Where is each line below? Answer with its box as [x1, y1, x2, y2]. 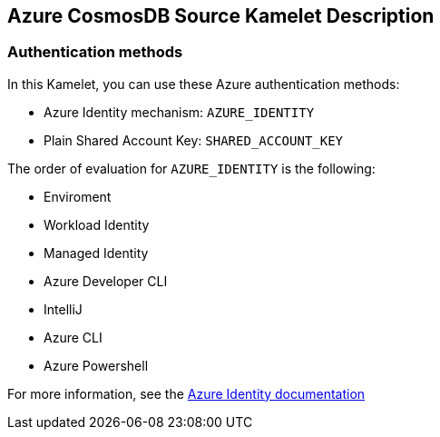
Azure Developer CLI [44, 273, 168, 289]
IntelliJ [44, 301, 83, 317]
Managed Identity [44, 244, 149, 261]
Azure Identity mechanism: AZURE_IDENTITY [44, 104, 315, 120]
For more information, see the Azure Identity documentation [7, 385, 366, 402]
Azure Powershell [44, 357, 149, 373]
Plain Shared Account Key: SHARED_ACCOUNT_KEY [44, 132, 344, 148]
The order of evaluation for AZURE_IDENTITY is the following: [7, 160, 376, 176]
